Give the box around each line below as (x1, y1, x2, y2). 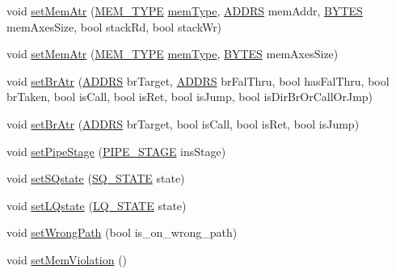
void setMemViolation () (6, 251, 128, 268)
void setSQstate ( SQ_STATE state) (6, 170, 185, 187)
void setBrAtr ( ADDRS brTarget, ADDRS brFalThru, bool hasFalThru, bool (6, 72, 390, 89)
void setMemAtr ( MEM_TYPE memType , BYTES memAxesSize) (6, 45, 339, 62)
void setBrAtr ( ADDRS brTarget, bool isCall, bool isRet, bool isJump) (6, 115, 360, 132)
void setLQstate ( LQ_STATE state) (6, 196, 187, 213)
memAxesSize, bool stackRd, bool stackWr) (6, 18, 222, 35)
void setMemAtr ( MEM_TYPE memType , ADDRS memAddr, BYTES (6, 2, 363, 19)
